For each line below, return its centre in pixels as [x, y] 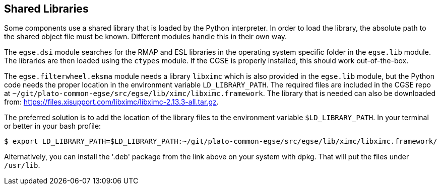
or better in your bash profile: [53, 126]
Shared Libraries [46, 9]
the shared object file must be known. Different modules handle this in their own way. [146, 37]
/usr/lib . [22, 165]
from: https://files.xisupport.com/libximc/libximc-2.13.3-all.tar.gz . [111, 102]
